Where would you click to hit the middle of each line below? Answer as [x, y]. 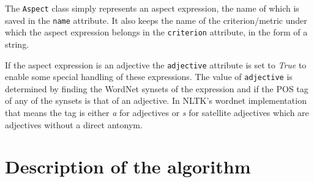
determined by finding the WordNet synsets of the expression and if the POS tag [157, 88]
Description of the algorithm [128, 166]
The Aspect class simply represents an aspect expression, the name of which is [152, 8]
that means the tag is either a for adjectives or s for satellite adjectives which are [157, 113]
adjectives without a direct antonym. [74, 124]
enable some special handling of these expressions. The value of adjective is [149, 77]
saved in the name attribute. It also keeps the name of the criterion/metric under [156, 20]
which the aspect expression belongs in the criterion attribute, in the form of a [156, 32]
